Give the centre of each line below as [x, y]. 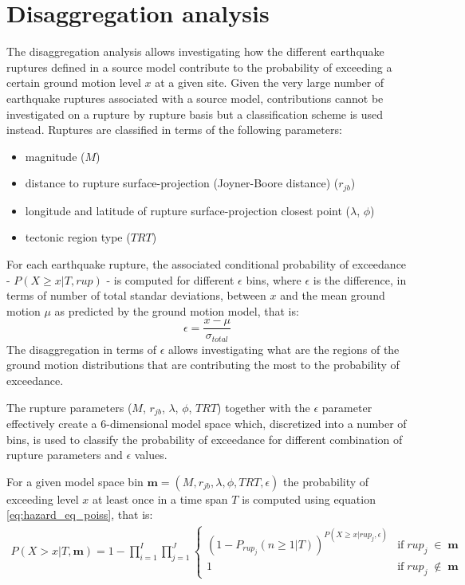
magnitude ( [55, 156]
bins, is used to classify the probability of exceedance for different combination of [205, 439]
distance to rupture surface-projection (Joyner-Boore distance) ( [182, 183]
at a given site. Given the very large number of [270, 82]
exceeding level [43, 499]
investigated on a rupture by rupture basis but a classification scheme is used [195, 114]
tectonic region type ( [78, 237]
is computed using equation [309, 499]
